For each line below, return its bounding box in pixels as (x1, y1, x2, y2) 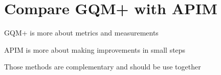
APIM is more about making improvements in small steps (4, 44, 186, 55)
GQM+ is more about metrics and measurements (4, 27, 159, 38)
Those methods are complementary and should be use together (4, 61, 201, 72)
